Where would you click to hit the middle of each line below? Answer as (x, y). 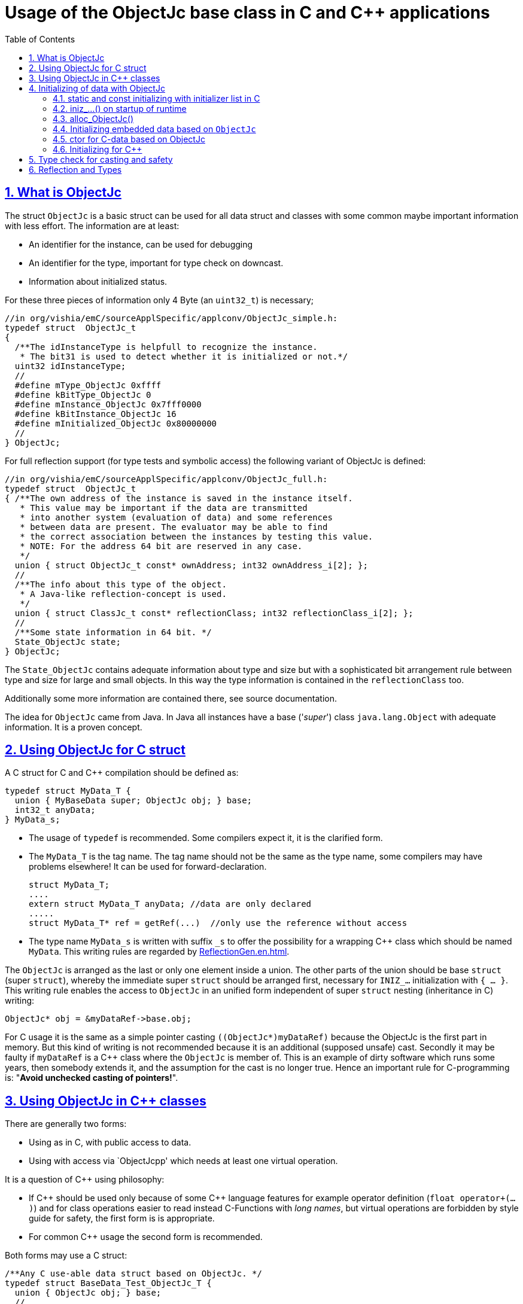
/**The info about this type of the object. (121, 584)
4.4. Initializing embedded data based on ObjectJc (154, 129)
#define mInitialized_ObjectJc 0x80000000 (116, 423)
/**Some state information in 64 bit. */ (113, 632)
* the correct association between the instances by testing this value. (197, 536)
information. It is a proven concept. (74, 727)
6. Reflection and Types (75, 169)
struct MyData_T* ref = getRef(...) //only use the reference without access (218, 923)
